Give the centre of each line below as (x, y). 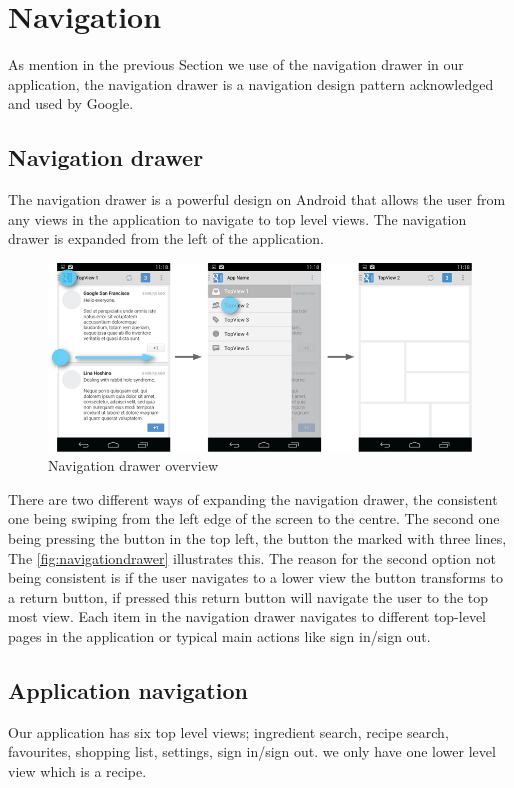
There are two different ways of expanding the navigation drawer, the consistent (253, 498)
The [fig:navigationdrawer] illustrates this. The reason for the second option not (252, 557)
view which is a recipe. (77, 771)
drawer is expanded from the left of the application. (166, 238)
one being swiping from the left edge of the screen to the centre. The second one (254, 518)
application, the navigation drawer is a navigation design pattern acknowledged (251, 83)
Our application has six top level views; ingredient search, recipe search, (228, 731)
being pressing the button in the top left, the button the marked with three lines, (257, 538)
